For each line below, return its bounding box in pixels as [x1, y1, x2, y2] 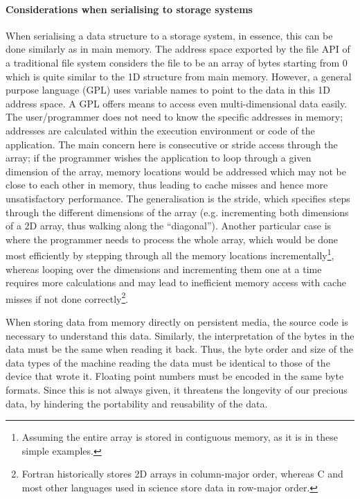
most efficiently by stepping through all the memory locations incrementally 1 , [6, 246, 334, 262]
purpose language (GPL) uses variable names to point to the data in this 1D [6, 82, 330, 97]
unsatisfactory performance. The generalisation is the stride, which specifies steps [6, 191, 350, 205]
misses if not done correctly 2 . [6, 289, 129, 306]
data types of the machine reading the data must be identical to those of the [6, 355, 330, 369]
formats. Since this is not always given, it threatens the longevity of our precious [6, 382, 348, 396]
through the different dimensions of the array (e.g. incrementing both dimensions [6, 204, 349, 219]
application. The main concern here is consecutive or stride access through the [6, 137, 338, 151]
